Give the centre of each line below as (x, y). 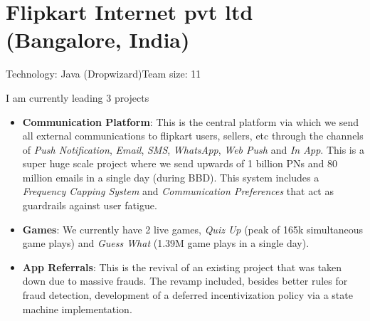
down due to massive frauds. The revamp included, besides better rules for (185, 281)
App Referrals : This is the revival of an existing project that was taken (182, 267)
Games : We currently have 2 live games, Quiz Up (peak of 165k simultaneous (193, 229)
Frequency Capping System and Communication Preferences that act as (178, 191)
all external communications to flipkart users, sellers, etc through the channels (193, 136)
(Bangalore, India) (98, 40)
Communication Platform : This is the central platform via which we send (190, 121)
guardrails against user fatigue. (90, 205)
